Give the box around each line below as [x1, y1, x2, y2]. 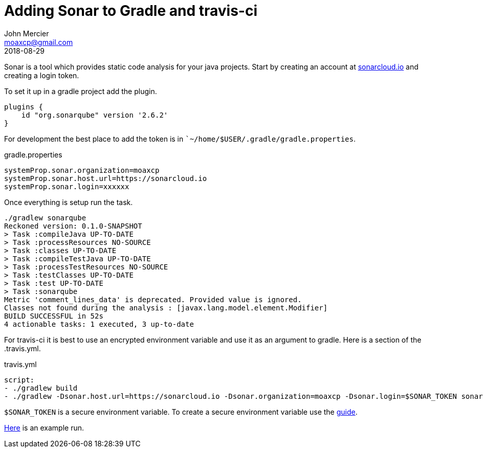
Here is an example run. [4, 423, 84, 432]
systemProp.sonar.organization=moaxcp [4, 166, 160, 174]
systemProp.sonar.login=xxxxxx [4, 182, 129, 191]
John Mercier [4, 29, 49, 38]
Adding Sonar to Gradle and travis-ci [4, 2, 257, 19]
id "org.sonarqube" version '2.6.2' [21, 110, 168, 119]
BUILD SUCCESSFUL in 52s [4, 311, 103, 320]
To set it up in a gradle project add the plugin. [4, 86, 157, 96]
